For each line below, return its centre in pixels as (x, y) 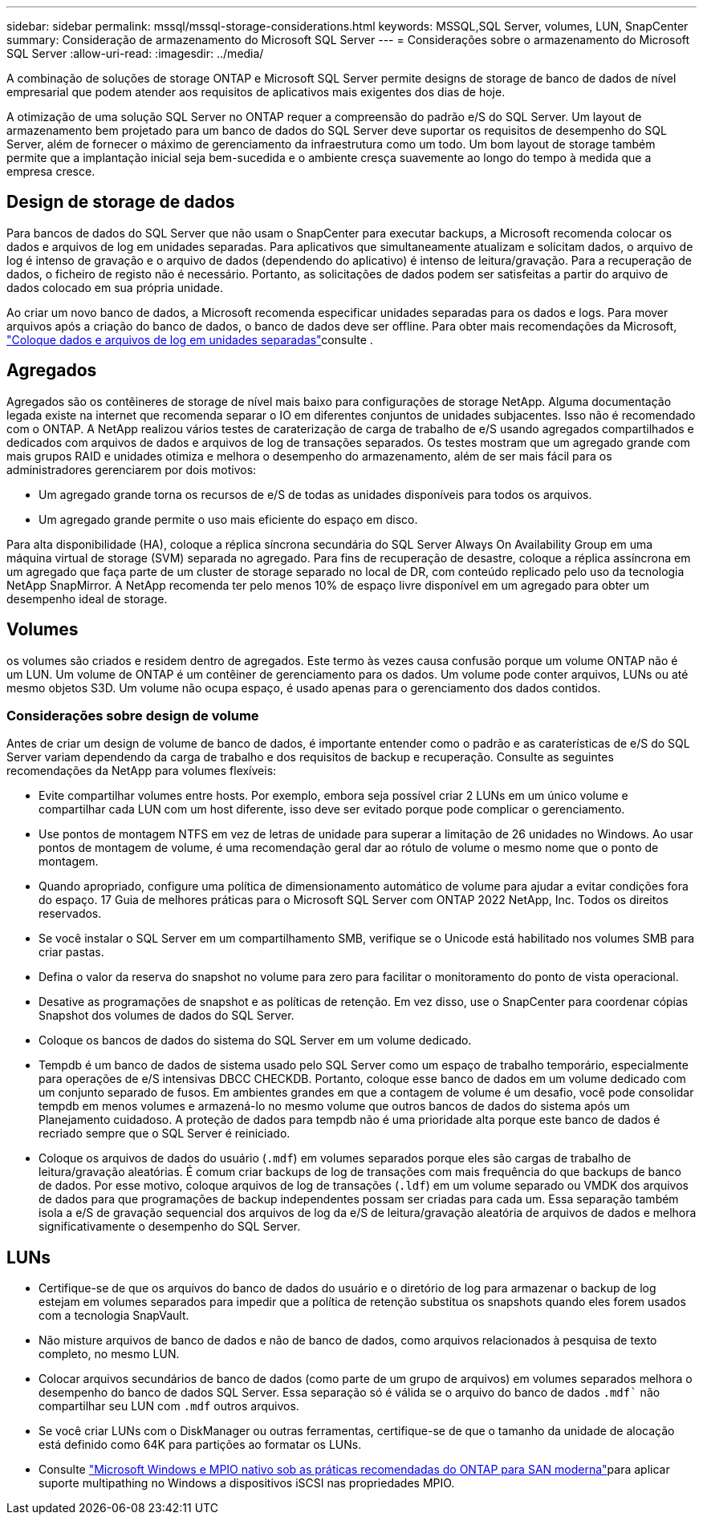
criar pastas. (71, 952)
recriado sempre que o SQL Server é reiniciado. (165, 1134)
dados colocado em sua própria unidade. (115, 287)
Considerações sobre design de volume (133, 715)
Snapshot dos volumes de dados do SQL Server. (167, 1016)
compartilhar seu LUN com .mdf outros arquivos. (169, 1406)
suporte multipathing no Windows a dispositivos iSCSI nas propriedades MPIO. (247, 1483)
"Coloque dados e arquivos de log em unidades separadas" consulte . (190, 339)
